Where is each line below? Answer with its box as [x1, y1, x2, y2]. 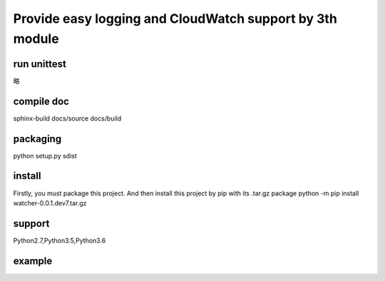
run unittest [13, 58, 67, 70]
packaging [13, 133, 62, 145]
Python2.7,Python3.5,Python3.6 [13, 236, 106, 245]
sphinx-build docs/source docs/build [13, 114, 122, 123]
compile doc [13, 95, 69, 107]
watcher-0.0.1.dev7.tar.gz [13, 198, 87, 207]
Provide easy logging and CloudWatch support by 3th [13, 11, 338, 26]
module [13, 31, 60, 46]
